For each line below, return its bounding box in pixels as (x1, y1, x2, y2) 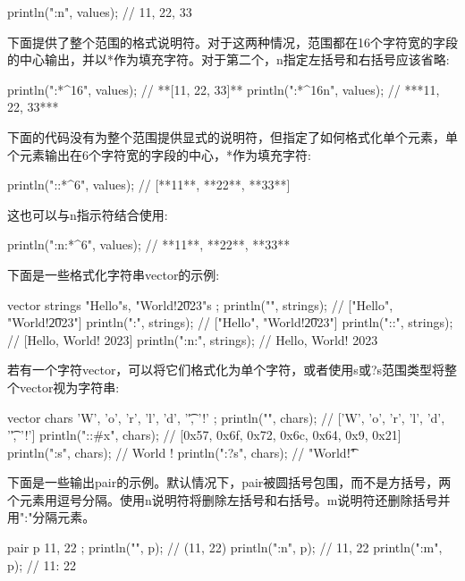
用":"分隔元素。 (7, 508, 96, 526)
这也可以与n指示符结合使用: (7, 205, 168, 223)
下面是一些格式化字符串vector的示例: (7, 265, 220, 283)
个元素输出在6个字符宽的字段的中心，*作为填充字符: (7, 145, 311, 164)
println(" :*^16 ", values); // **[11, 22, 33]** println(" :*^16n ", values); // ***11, (7, 80, 440, 98)
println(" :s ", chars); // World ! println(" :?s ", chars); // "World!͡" (7, 442, 356, 461)
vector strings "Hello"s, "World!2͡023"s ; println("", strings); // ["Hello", (7, 295, 393, 314)
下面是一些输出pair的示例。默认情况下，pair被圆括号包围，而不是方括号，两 (7, 473, 452, 492)
